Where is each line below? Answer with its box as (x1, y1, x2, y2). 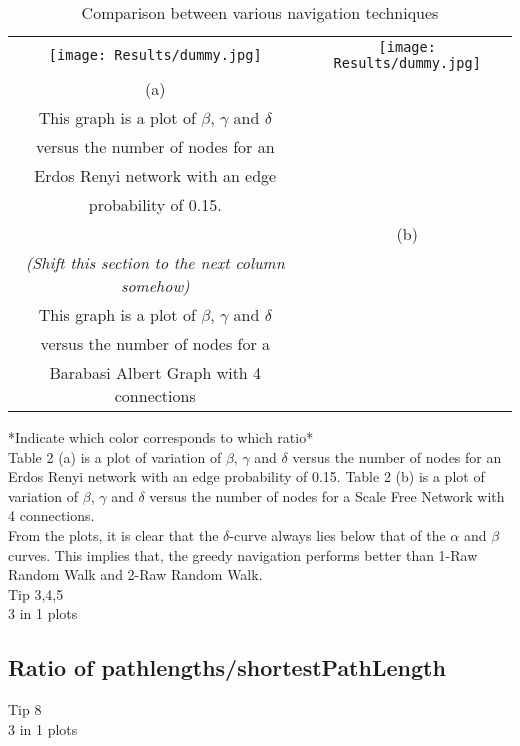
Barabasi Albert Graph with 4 (49, 361, 262, 384)
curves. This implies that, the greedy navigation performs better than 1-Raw (8, 544, 478, 565)
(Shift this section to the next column (25, 251, 285, 274)
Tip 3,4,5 (8, 583, 64, 604)
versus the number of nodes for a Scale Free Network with (149, 485, 505, 506)
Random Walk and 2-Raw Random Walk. (8, 564, 263, 585)
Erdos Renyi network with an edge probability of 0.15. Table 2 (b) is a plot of (8, 466, 485, 487)
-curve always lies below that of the (229, 524, 446, 545)
